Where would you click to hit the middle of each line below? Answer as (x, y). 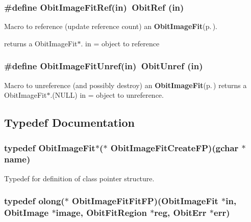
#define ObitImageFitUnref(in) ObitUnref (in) (104, 66)
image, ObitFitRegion (101, 213)
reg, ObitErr (180, 213)
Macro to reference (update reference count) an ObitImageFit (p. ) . (111, 26)
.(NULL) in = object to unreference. (107, 95)
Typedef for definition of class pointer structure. (79, 178)
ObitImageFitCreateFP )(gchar (174, 147)
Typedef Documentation (69, 122)
